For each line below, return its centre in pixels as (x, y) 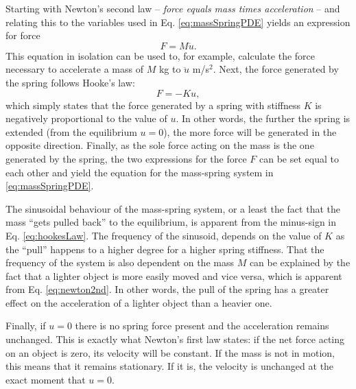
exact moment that (46, 379)
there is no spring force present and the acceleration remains (202, 326)
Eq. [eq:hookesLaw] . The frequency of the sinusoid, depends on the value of (164, 235)
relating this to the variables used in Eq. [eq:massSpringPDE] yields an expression (178, 22)
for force (23, 35)
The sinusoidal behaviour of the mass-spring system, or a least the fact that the (173, 208)
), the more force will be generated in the (250, 131)
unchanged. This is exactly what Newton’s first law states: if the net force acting (175, 339)
